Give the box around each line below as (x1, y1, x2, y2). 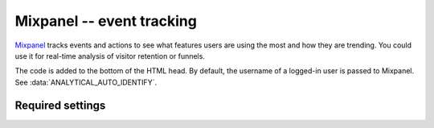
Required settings (14, 98, 106, 112)
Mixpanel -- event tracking (14, 12, 197, 30)
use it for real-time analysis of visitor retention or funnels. (14, 51, 205, 60)
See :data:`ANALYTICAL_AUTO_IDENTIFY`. (14, 77, 157, 87)
